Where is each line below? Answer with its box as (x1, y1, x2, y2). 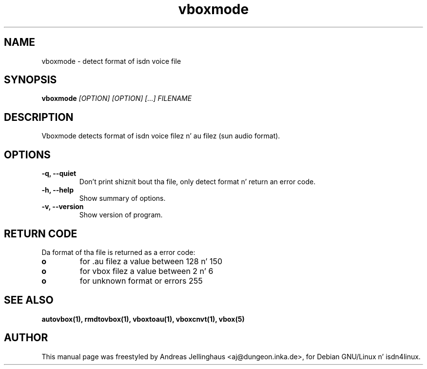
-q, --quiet (41, 169, 77, 178)
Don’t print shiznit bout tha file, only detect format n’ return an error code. (79, 177, 316, 186)
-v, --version (41, 202, 84, 211)
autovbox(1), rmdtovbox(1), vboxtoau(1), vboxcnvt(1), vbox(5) (41, 314, 245, 323)
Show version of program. (79, 211, 163, 219)
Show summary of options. (79, 194, 166, 203)
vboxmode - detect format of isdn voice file (41, 57, 181, 65)
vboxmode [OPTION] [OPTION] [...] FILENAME (41, 94, 192, 103)
